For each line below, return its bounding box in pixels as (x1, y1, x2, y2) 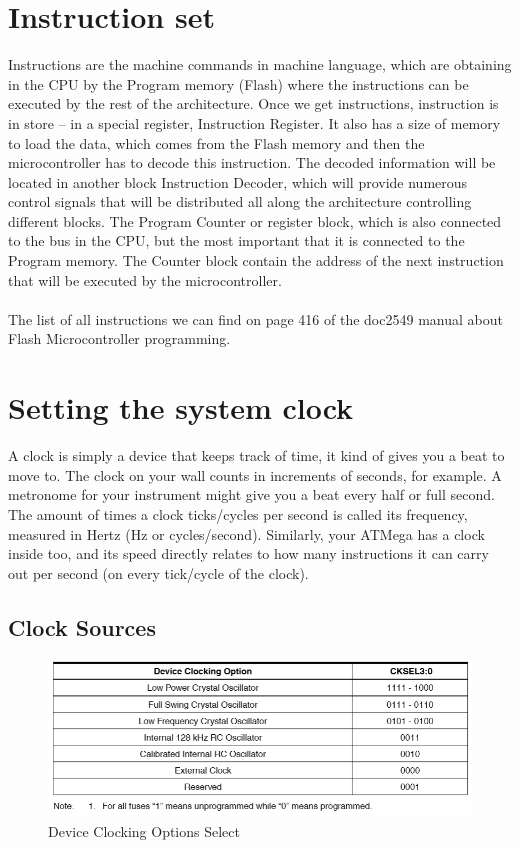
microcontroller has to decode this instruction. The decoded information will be (8, 152, 496, 173)
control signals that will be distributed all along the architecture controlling (8, 191, 472, 212)
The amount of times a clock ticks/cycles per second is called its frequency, (8, 503, 468, 524)
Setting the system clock (8, 387, 354, 428)
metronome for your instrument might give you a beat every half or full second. (8, 484, 495, 505)
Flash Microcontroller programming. (8, 328, 231, 349)
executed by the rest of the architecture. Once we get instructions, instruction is (8, 93, 499, 114)
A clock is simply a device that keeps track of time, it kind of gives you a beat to (8, 445, 505, 466)
